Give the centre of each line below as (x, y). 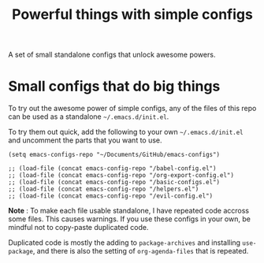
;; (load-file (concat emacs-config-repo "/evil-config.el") (111, 196)
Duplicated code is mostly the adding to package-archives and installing (125, 243)
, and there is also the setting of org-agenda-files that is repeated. (141, 251)
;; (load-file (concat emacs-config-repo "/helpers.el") (104, 189)
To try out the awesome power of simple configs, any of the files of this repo (132, 109)
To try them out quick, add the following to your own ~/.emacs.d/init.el (126, 132)
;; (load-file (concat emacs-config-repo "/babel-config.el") (112, 169)
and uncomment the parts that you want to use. (86, 140)
